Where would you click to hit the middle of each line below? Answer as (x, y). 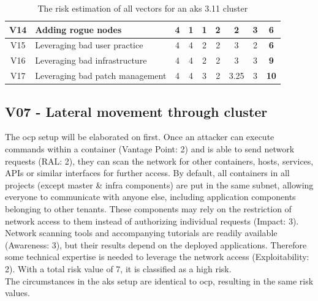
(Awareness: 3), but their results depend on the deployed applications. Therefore (156, 244)
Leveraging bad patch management (101, 76)
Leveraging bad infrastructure (91, 60)
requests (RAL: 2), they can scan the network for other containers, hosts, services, (159, 161)
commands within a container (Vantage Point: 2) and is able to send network (150, 149)
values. (17, 293)
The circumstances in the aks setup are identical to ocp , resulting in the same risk (159, 281)
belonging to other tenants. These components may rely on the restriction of (148, 208)
